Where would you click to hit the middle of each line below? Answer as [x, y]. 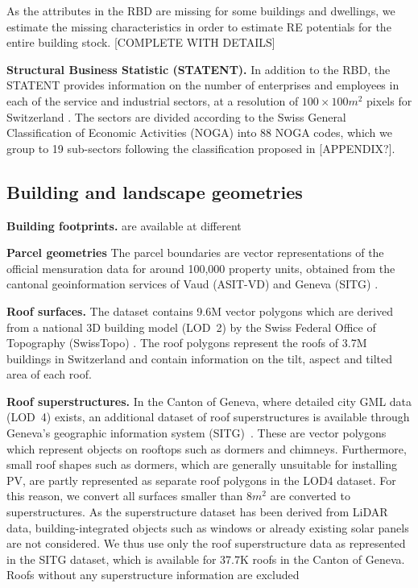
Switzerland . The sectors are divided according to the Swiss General [176, 116]
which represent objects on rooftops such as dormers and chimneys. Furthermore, [207, 448]
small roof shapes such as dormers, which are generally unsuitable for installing [202, 464]
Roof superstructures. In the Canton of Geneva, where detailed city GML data [209, 401]
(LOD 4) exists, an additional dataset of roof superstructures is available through [208, 417]
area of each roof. [49, 374]
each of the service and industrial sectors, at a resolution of [153, 100]
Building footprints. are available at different [124, 225]
